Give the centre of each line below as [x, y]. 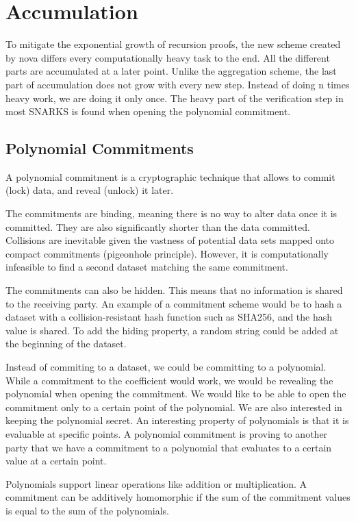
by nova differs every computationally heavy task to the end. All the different [168, 57]
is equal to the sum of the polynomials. [88, 510]
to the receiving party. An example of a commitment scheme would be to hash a [174, 303]
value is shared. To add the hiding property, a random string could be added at [172, 330]
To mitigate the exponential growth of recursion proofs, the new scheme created [173, 44]
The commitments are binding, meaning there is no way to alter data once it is [171, 213]
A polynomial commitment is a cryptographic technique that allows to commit [170, 176]
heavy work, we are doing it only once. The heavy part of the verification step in [175, 98]
